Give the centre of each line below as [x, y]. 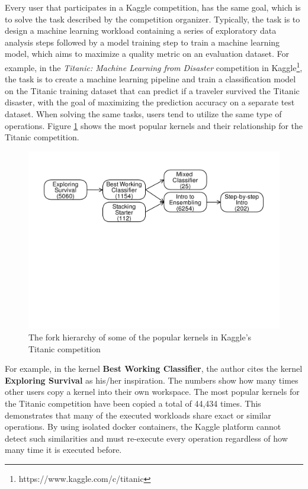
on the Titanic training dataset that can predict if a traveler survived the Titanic [152, 90]
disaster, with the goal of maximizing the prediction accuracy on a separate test [150, 102]
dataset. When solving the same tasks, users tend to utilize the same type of [143, 114]
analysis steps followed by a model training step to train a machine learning [142, 42]
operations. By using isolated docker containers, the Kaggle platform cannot [143, 427]
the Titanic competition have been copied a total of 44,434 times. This [133, 403]
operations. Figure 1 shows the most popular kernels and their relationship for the [154, 125]
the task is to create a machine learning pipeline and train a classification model [150, 79]
